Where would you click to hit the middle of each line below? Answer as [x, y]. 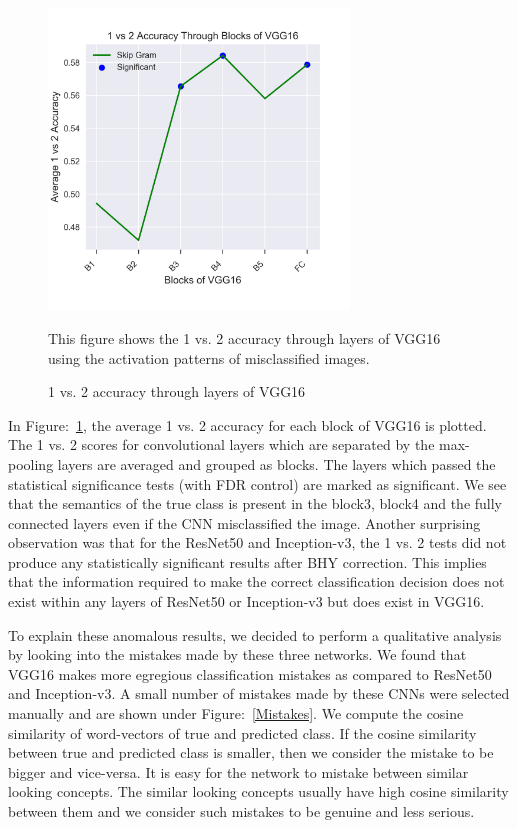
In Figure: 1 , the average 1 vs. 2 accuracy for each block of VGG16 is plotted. [247, 424]
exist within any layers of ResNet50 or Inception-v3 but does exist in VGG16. [246, 601]
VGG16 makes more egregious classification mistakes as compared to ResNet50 [250, 673]
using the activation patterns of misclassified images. [209, 357]
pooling [31, 463]
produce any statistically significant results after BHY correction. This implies [247, 561]
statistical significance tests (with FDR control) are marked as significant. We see [257, 483]
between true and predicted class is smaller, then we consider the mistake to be [251, 752]
